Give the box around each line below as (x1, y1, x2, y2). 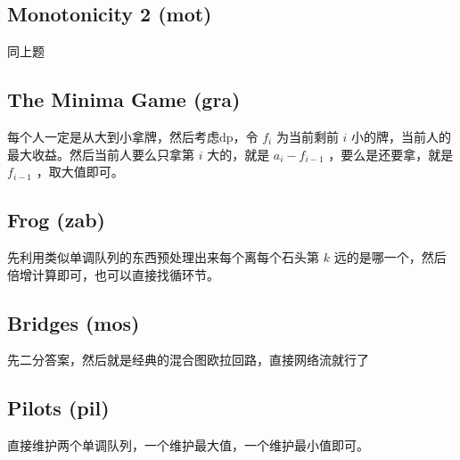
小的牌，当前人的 (351, 127, 452, 145)
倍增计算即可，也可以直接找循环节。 (7, 265, 219, 283)
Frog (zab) (7, 206, 105, 234)
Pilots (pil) (7, 394, 110, 422)
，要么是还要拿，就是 (328, 144, 454, 163)
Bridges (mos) (7, 308, 140, 336)
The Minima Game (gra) (7, 86, 241, 113)
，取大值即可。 (36, 162, 124, 181)
